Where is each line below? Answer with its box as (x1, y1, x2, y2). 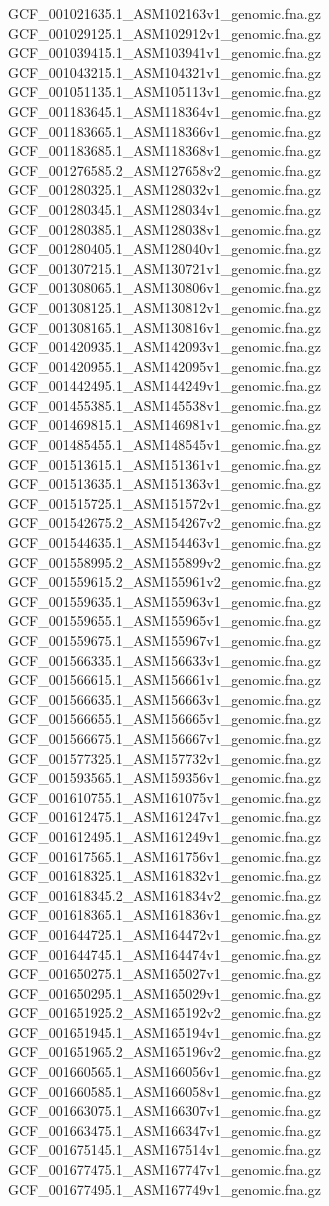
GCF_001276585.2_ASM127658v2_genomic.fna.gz (8, 159, 321, 180)
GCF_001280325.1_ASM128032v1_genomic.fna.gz (8, 179, 321, 200)
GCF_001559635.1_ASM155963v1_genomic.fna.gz (8, 590, 321, 611)
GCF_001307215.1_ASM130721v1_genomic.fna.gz (8, 257, 321, 278)
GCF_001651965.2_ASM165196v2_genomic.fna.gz (8, 1041, 321, 1062)
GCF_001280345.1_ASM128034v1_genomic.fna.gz (8, 198, 321, 219)
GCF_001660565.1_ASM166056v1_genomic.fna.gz (8, 1061, 321, 1082)
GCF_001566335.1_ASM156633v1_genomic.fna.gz (8, 649, 321, 670)
